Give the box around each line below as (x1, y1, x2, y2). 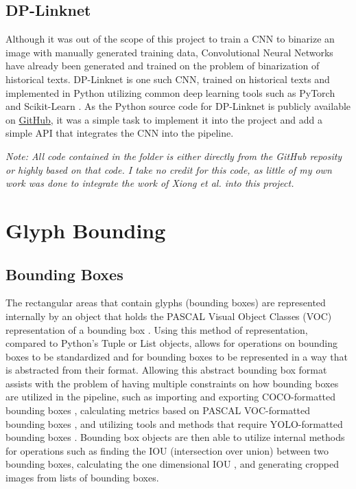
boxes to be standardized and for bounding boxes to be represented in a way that (5, 349, 348, 363)
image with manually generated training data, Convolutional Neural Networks (5, 45, 333, 59)
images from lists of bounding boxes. (5, 470, 159, 485)
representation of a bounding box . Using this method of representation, (5, 322, 308, 337)
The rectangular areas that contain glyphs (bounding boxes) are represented (5, 295, 326, 310)
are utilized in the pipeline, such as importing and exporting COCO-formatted (5, 389, 336, 404)
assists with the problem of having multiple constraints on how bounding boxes (5, 376, 339, 390)
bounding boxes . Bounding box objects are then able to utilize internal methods (5, 430, 345, 444)
